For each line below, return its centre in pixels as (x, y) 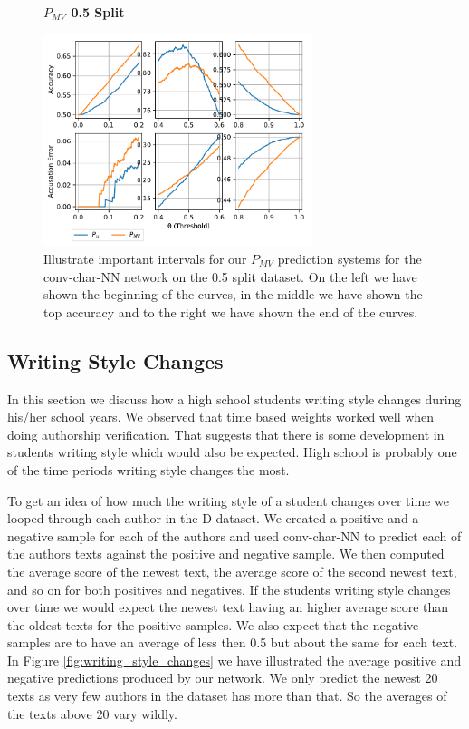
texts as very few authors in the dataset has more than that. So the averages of (227, 696)
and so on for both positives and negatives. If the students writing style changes (229, 589)
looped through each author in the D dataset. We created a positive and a (213, 518)
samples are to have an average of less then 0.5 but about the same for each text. (233, 642)
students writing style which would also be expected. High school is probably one (232, 452)
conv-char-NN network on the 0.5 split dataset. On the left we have (230, 276)
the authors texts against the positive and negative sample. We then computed (226, 554)
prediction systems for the (349, 258)
